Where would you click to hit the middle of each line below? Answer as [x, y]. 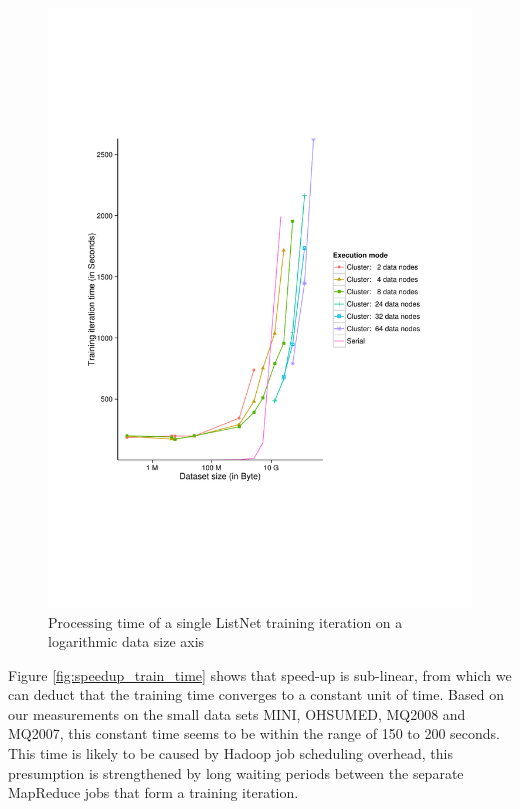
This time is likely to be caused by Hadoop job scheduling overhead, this [230, 753]
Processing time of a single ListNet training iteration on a [225, 621]
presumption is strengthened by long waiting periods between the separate [236, 772]
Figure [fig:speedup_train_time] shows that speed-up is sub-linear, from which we [260, 674]
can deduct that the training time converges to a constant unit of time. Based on [256, 694]
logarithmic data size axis [126, 641]
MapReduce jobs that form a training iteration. [153, 792]
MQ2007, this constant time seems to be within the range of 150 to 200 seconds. [254, 733]
